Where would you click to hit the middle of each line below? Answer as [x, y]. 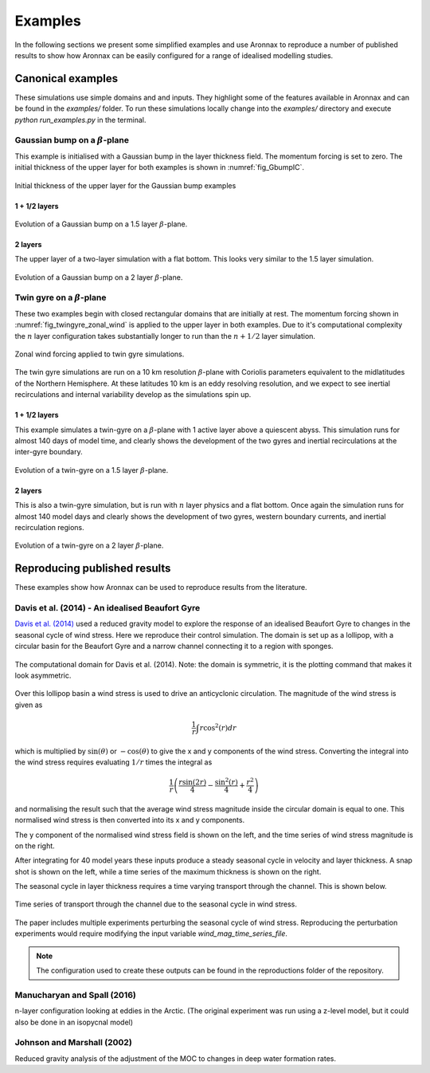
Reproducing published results [93, 569]
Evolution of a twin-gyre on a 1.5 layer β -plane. [92, 470]
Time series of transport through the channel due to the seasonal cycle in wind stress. [156, 904]
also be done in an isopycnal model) [74, 1022]
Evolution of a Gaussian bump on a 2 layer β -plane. [99, 277]
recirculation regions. [49, 527]
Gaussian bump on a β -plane [72, 140]
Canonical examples [66, 79]
